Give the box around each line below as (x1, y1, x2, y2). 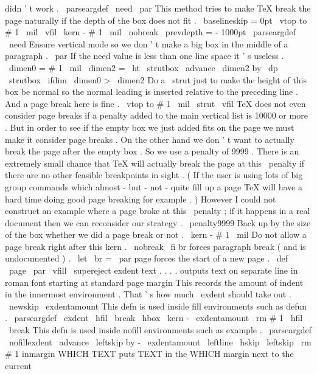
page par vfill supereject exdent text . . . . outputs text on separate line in (9, 264, 298, 277)
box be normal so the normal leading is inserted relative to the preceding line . (5, 85, 298, 98)
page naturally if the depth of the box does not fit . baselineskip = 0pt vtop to (5, 13, 307, 26)
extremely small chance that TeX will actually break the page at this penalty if (5, 156, 305, 169)
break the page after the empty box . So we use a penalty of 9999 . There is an (5, 145, 299, 158)
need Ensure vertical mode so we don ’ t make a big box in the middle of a (9, 37, 288, 50)
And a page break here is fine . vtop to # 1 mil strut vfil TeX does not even (5, 97, 306, 109)
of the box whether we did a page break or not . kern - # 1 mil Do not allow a (5, 228, 307, 241)
